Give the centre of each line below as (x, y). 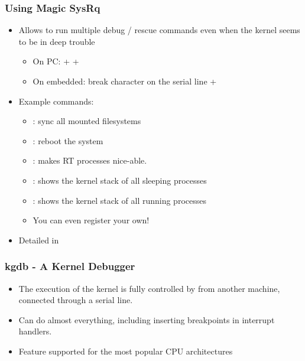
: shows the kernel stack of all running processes (119, 200)
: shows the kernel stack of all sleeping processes (120, 180)
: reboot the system (68, 140)
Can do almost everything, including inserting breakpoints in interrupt (147, 319)
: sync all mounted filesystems (87, 121)
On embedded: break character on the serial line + (125, 81)
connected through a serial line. (76, 300)
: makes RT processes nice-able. (90, 160)
